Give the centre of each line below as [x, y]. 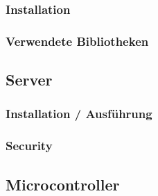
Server [29, 80]
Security [29, 146]
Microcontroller [63, 184]
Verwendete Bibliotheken [77, 41]
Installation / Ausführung [79, 114]
